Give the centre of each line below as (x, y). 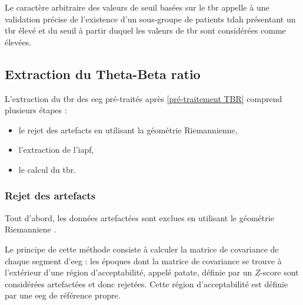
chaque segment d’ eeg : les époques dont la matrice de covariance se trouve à (143, 260)
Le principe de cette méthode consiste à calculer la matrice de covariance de (142, 249)
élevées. (18, 42)
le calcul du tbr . (47, 169)
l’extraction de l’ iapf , (56, 150)
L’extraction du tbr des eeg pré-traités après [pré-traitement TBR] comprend (144, 98)
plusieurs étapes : (36, 110)
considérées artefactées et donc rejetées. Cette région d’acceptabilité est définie (146, 283)
